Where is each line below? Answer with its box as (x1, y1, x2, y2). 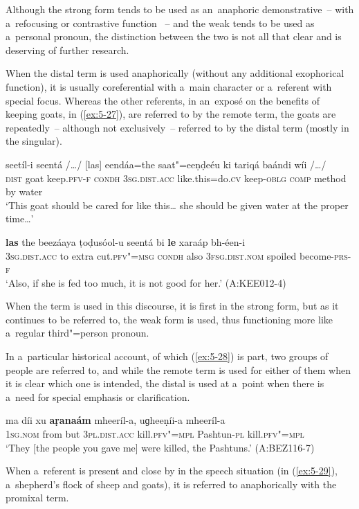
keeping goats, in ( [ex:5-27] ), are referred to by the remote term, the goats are (6, 107, 336, 121)
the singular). (6, 134, 62, 148)
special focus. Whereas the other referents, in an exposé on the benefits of (6, 93, 320, 107)
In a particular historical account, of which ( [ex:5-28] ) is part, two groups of (6, 349, 329, 364)
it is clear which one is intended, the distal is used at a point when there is (6, 376, 324, 391)
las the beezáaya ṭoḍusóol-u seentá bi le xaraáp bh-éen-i (6, 234, 246, 249)
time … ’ (6, 211, 34, 226)
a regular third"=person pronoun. (6, 325, 149, 340)
